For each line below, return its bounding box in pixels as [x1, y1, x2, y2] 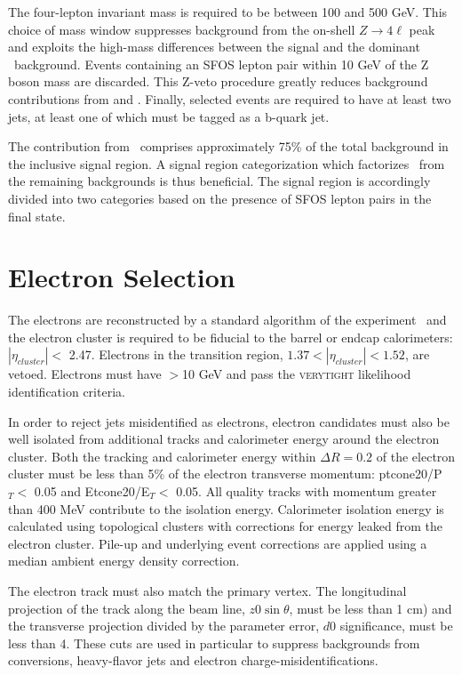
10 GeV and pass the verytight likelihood [181, 365, 411, 383]
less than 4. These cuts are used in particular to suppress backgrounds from [8, 633, 420, 652]
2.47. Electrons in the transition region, [68, 345, 283, 364]
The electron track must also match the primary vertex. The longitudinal [8, 581, 407, 599]
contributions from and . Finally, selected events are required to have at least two [8, 89, 451, 108]
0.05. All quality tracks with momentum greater [176, 482, 437, 500]
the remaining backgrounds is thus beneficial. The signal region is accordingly [8, 172, 431, 190]
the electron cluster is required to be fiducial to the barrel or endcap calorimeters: [8, 327, 453, 346]
